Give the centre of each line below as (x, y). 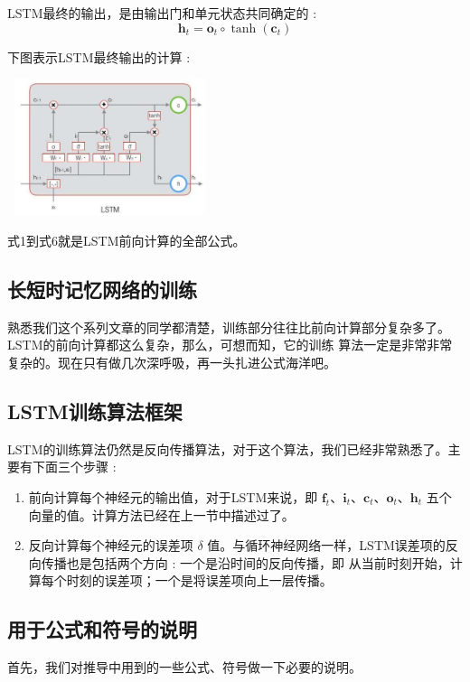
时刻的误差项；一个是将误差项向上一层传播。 (199, 580)
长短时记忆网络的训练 (102, 289)
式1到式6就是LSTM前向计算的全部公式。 (127, 240)
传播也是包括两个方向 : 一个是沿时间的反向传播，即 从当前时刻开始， (245, 562)
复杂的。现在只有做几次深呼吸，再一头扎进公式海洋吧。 (172, 362)
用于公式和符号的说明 (102, 629)
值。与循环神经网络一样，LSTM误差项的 (326, 545)
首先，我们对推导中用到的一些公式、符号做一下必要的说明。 (184, 667)
